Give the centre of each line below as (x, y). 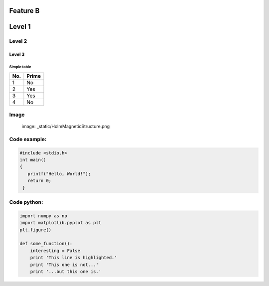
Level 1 (20, 27)
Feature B (24, 11)
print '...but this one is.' (66, 271)
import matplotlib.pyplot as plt (61, 223)
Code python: (26, 202)
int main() (33, 160)
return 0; (40, 181)
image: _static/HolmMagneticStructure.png (66, 127)
